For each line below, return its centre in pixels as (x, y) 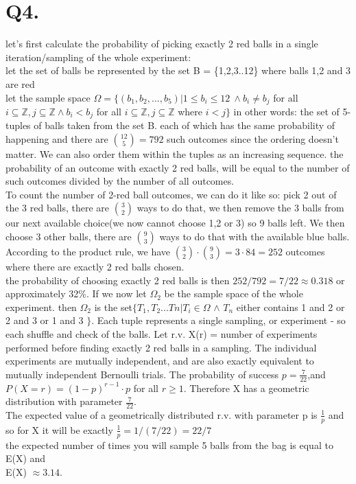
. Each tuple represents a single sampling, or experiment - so (218, 320)
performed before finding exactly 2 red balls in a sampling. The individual (161, 347)
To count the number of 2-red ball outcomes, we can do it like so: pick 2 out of (171, 194)
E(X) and (26, 458)
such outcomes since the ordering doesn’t (253, 139)
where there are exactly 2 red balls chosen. (95, 266)
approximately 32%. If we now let (76, 293)
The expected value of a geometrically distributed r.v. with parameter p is (162, 414)
